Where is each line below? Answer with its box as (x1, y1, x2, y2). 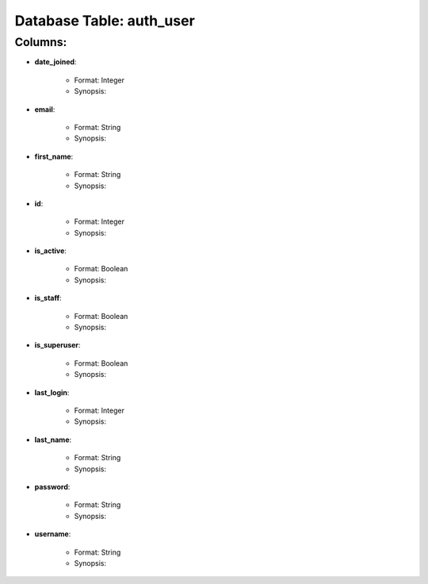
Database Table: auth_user (14, 12, 196, 29)
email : (34, 104, 55, 114)
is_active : (34, 246, 67, 255)
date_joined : (34, 57, 77, 67)
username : (34, 529, 71, 539)
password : (34, 482, 71, 491)
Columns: (14, 35, 67, 49)
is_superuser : (34, 340, 81, 350)
